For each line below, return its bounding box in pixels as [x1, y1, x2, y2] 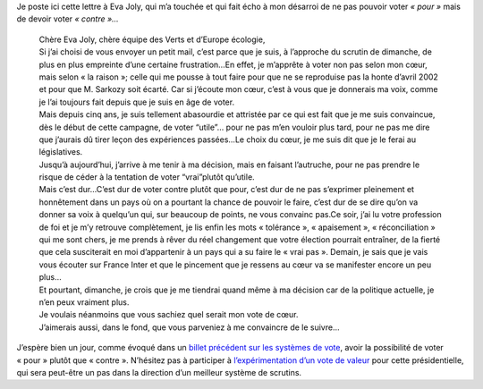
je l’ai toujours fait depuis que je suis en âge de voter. [38, 97, 235, 107]
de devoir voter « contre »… [16, 13, 120, 24]
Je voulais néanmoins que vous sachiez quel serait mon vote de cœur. [38, 309, 299, 320]
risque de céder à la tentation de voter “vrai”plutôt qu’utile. [38, 172, 255, 182]
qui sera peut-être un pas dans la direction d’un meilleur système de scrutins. [16, 367, 302, 377]
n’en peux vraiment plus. [38, 296, 130, 308]
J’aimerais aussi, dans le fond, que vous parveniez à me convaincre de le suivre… [38, 322, 340, 333]
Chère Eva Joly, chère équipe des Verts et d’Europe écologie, [38, 34, 266, 45]
